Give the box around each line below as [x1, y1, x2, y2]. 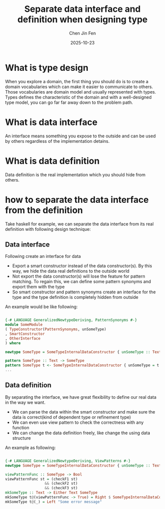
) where [5, 341, 21, 346]
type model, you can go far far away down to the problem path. [5, 99, 134, 105]
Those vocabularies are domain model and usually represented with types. [5, 89, 156, 95]
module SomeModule [5, 322, 43, 327]
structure [12, 435, 31, 441]
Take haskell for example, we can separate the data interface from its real [5, 221, 154, 227]
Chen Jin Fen [69, 30, 96, 36]
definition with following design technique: [5, 226, 91, 232]
